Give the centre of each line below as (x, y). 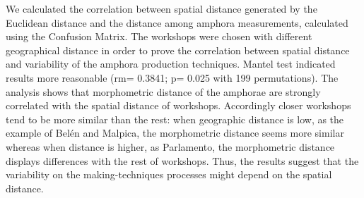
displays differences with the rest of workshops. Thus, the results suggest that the (182, 160)
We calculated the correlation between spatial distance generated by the (162, 8)
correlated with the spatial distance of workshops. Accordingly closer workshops (178, 105)
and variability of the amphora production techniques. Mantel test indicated (171, 64)
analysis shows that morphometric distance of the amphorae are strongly (163, 91)
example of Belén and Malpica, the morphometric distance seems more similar (175, 133)
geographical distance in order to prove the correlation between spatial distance (178, 50)
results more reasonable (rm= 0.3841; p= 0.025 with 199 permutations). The (172, 77)
